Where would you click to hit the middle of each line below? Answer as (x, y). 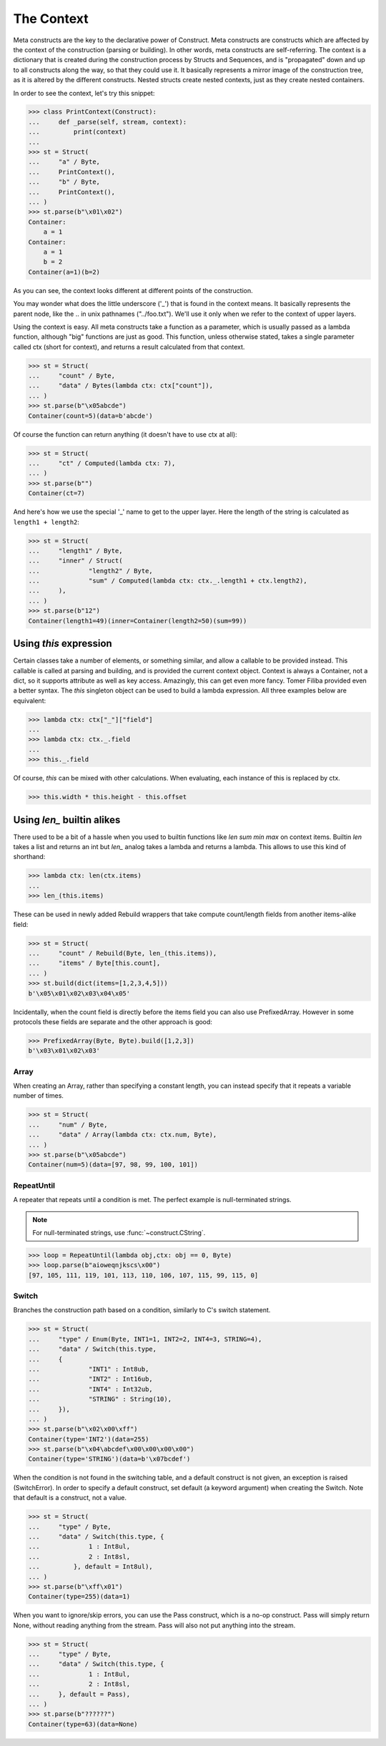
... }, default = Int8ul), (90, 1567)
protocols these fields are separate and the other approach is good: (113, 1021)
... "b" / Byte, (64, 182)
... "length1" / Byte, (75, 551)
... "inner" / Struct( (75, 561)
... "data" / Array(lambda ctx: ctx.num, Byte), (123, 1135)
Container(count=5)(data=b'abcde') (90, 416)
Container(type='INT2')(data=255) (89, 1439)
